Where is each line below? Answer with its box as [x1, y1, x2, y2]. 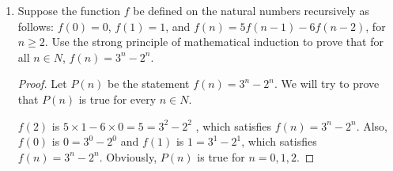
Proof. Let [17, 75, 67, 92]
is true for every [78, 90, 157, 107]
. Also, [356, 117, 387, 134]
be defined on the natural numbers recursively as [133, 2, 369, 18]
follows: [17, 17, 54, 34]
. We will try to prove [274, 75, 380, 92]
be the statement [107, 75, 190, 92]
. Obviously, [99, 148, 157, 165]
